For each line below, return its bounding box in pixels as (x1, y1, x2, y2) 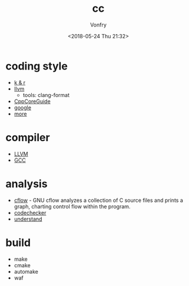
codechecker (14, 209, 47, 216)
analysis (5, 177, 48, 190)
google (14, 104, 32, 111)
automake (14, 268, 39, 275)
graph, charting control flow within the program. (14, 202, 131, 210)
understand (14, 215, 42, 222)
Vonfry (89, 21, 107, 28)
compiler (5, 131, 51, 144)
